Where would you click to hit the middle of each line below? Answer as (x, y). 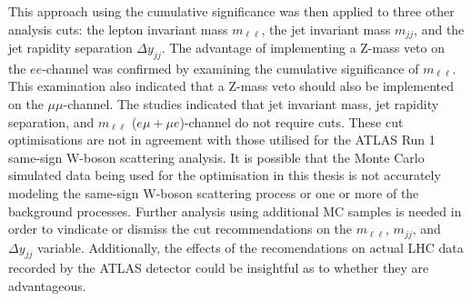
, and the (439, 29)
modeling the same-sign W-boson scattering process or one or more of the (214, 193)
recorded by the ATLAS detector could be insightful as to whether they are (219, 268)
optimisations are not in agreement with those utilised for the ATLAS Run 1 (222, 140)
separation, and (51, 121)
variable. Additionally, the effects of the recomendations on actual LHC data (251, 247)
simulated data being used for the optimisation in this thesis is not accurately (225, 175)
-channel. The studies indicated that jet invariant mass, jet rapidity (251, 104)
